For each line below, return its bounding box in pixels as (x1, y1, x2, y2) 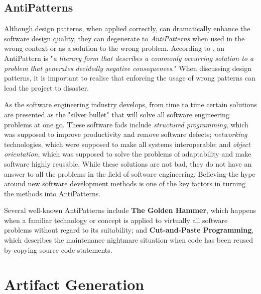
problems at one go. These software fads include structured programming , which (4, 119, 248, 129)
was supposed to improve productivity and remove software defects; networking (4, 129, 247, 139)
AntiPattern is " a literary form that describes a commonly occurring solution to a (4, 52, 254, 63)
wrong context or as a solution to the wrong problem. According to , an (4, 43, 225, 53)
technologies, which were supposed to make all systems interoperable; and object (4, 138, 250, 149)
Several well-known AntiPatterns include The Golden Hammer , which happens (4, 205, 256, 215)
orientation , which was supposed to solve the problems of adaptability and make (4, 149, 251, 159)
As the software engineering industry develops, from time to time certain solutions (4, 99, 257, 110)
